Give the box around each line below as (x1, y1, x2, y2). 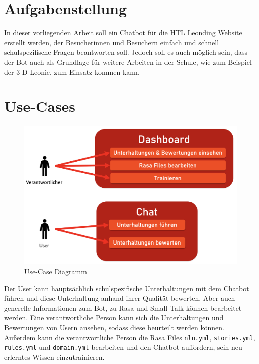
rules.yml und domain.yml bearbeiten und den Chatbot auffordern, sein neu (4, 342, 242, 352)
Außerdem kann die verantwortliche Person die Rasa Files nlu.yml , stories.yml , (4, 332, 255, 342)
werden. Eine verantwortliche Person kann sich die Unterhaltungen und (4, 312, 224, 323)
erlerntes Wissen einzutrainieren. (4, 351, 105, 362)
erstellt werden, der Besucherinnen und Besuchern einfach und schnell (4, 37, 219, 47)
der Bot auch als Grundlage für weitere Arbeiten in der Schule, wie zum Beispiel (4, 56, 252, 67)
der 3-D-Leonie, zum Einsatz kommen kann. (4, 66, 140, 77)
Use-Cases (4, 96, 76, 116)
